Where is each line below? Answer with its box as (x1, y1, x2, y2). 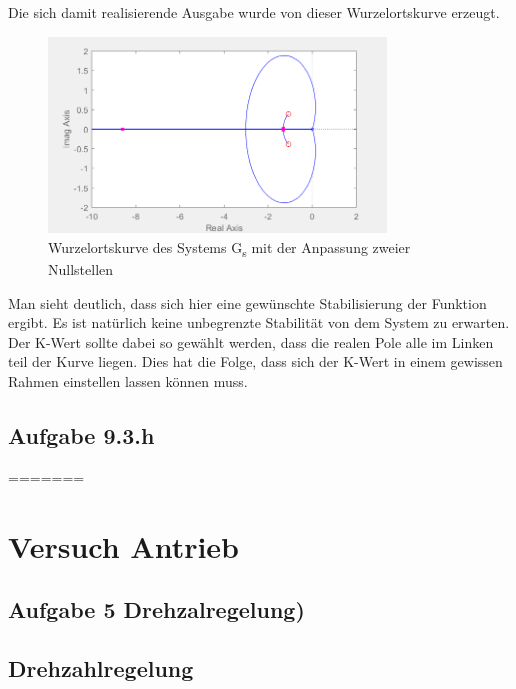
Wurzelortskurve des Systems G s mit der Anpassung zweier (48, 236, 411, 260)
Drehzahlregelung (8, 653, 194, 684)
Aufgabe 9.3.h (8, 420, 155, 451)
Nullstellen (48, 259, 114, 280)
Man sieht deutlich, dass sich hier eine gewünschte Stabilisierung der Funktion (8, 292, 487, 313)
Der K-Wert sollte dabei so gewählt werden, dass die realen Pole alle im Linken (8, 331, 494, 352)
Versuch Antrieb (8, 525, 240, 566)
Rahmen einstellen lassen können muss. (8, 371, 248, 392)
